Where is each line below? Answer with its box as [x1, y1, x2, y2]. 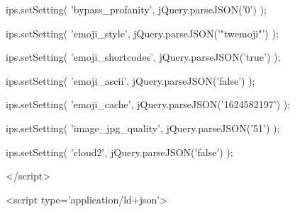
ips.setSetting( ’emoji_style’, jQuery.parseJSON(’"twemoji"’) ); [6, 25, 279, 40]
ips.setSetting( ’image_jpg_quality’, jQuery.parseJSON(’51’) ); [6, 120, 280, 135]
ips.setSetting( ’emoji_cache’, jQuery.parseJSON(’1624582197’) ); [6, 97, 291, 112]
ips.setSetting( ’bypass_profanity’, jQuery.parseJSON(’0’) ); [6, 2, 267, 16]
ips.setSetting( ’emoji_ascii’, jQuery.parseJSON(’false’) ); [6, 73, 255, 88]
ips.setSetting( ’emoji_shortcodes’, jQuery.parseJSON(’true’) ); [6, 49, 281, 64]
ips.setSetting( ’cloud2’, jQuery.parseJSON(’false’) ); [6, 144, 233, 159]
